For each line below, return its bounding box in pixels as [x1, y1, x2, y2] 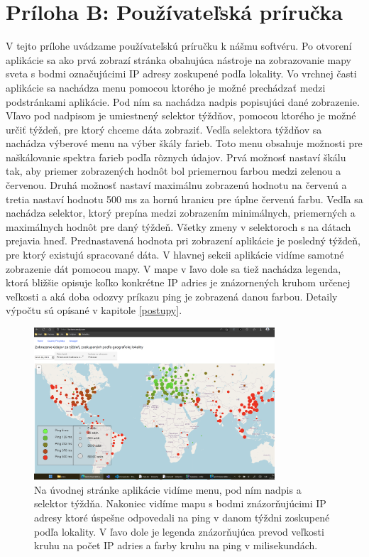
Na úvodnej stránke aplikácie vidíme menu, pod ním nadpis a [34, 482, 302, 497]
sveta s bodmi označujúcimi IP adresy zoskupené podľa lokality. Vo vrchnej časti [6, 66, 357, 81]
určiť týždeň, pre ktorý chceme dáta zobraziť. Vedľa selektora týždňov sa [6, 121, 322, 136]
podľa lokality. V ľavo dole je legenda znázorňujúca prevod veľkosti [34, 524, 324, 539]
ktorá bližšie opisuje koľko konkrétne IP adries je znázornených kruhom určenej [6, 275, 351, 290]
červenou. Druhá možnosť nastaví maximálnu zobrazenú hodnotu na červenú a [6, 178, 347, 193]
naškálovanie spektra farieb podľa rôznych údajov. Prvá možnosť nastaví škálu [6, 149, 346, 164]
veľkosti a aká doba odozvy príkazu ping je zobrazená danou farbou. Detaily [6, 288, 338, 303]
